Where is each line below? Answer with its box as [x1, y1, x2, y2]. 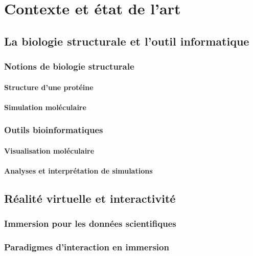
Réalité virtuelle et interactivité [4, 190, 176, 206]
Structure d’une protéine [4, 81, 94, 92]
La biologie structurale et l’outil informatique [4, 33, 249, 49]
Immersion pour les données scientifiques [4, 217, 176, 230]
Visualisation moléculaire [4, 145, 95, 156]
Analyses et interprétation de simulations [4, 165, 153, 176]
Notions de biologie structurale [4, 60, 134, 73]
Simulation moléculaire [4, 101, 86, 112]
